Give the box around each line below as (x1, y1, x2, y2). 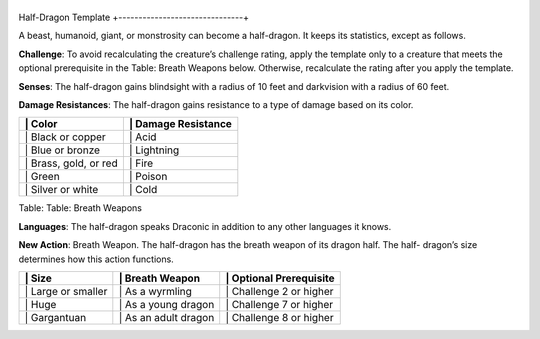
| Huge (24, 297, 57, 311)
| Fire (128, 156, 154, 170)
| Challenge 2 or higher (225, 284, 334, 298)
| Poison (128, 170, 168, 184)
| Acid (128, 130, 157, 144)
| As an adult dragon (118, 310, 215, 324)
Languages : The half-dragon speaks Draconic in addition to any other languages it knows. (18, 220, 392, 232)
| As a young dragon (118, 297, 215, 311)
